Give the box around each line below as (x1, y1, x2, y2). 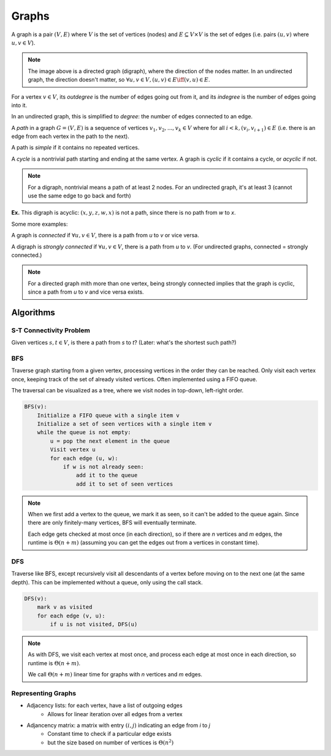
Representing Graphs (11, 689, 77, 697)
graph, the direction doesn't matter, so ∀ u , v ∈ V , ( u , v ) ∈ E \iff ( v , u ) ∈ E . (28, 76, 211, 83)
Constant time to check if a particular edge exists (47, 730, 172, 738)
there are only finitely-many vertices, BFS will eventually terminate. (28, 519, 197, 527)
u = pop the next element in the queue (50, 437, 170, 445)
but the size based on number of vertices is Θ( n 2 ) (47, 738, 174, 746)
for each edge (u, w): (50, 454, 119, 462)
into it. (11, 101, 28, 109)
